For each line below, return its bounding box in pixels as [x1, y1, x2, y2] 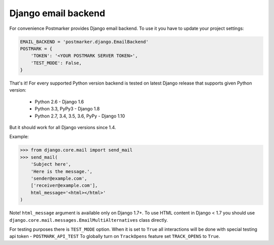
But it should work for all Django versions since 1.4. [9, 125, 116, 131]
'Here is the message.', [30, 169, 93, 174]
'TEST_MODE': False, [30, 60, 82, 66]
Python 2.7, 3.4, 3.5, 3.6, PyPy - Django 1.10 [35, 113, 125, 119]
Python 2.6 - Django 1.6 [35, 99, 84, 105]
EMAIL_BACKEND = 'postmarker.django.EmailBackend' [20, 38, 149, 45]
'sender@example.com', [30, 175, 87, 181]
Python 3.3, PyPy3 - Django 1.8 [35, 106, 100, 112]
